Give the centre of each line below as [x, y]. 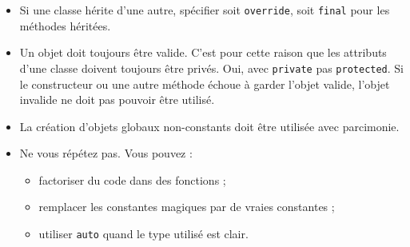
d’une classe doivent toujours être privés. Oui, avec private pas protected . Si [212, 68]
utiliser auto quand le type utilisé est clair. [143, 234]
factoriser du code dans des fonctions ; [132, 179]
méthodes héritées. [65, 25]
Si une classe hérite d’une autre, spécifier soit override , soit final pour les [205, 10]
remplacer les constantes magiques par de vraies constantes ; [187, 207]
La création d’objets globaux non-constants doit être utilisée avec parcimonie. [209, 126]
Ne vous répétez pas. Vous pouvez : [106, 153]
